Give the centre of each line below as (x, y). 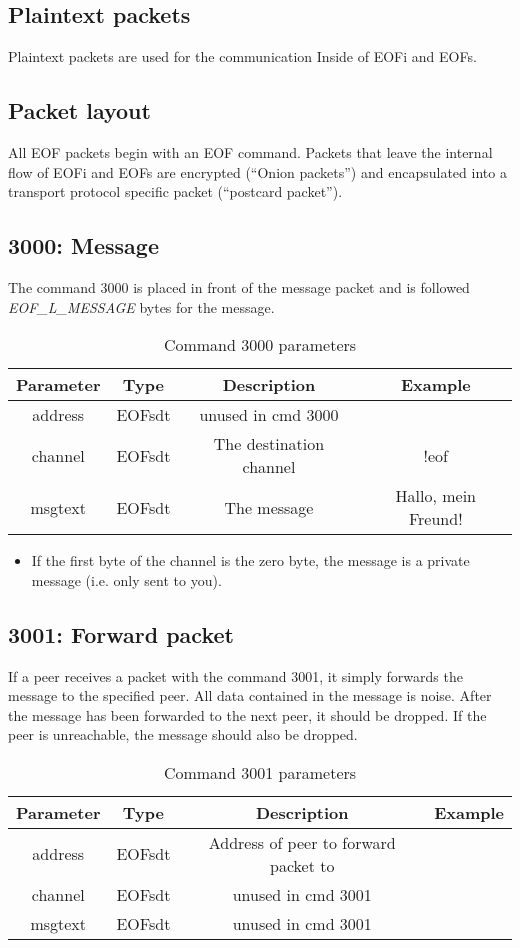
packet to (302, 865)
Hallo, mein (436, 496)
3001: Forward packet (121, 633)
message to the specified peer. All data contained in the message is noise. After (250, 695)
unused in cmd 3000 (269, 415)
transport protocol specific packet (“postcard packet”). (175, 191)
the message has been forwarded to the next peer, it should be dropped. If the (247, 714)
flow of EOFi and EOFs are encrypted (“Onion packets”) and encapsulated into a (257, 171)
